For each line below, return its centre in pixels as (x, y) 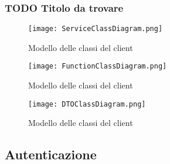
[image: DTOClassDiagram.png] (87, 104)
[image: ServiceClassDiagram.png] (96, 29)
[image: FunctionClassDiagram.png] (98, 66)
